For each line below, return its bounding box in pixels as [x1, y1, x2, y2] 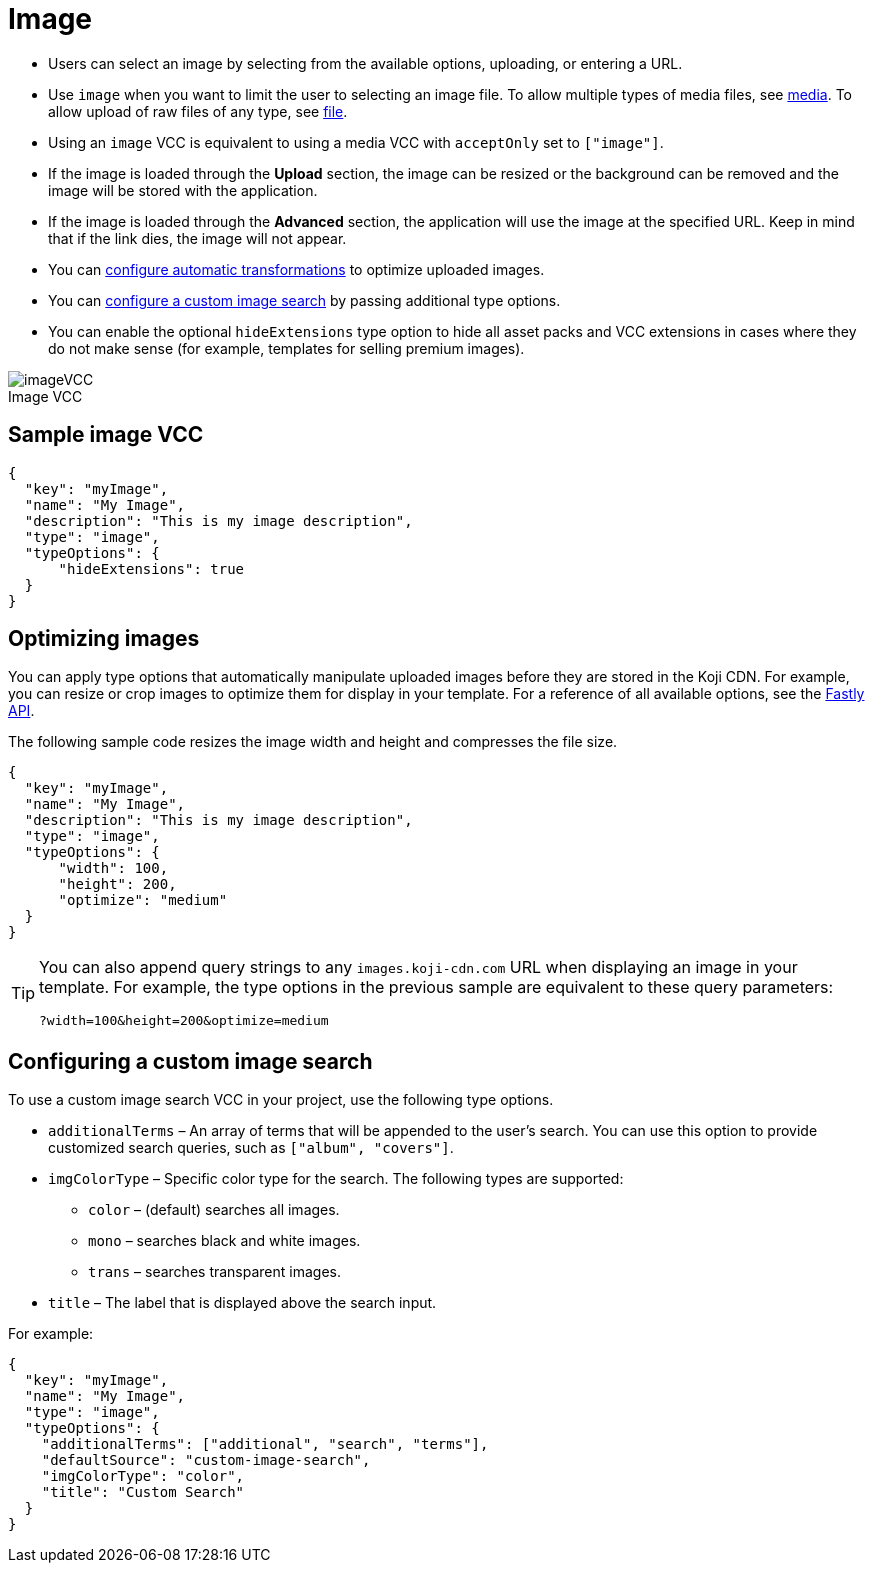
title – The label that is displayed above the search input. [48, 1294, 437, 1312]
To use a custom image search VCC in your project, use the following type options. [8, 1091, 554, 1109]
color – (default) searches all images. [88, 1201, 340, 1219]
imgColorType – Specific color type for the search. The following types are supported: [48, 1170, 624, 1188]
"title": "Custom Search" [41, 1484, 245, 1501]
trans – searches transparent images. [88, 1263, 342, 1281]
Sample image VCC [8, 422, 204, 448]
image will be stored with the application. [48, 181, 318, 199]
